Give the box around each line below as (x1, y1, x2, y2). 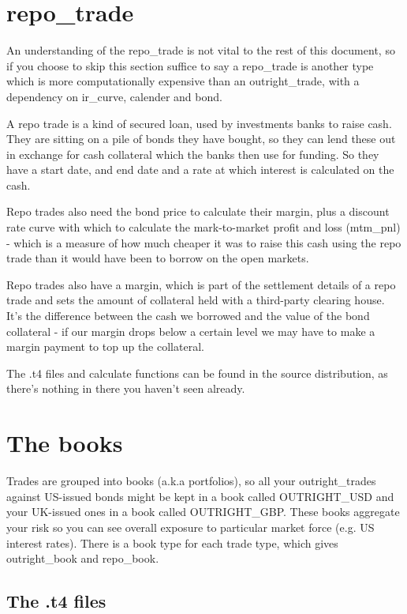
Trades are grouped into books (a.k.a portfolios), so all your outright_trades (6, 473, 376, 489)
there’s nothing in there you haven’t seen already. (6, 380, 245, 397)
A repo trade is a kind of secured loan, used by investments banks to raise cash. (6, 115, 392, 131)
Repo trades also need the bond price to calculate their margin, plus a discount (6, 203, 390, 220)
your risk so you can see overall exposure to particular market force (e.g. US (6, 518, 375, 535)
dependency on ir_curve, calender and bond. (6, 88, 222, 104)
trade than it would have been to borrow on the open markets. (6, 250, 309, 266)
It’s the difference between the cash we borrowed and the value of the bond (6, 307, 370, 324)
